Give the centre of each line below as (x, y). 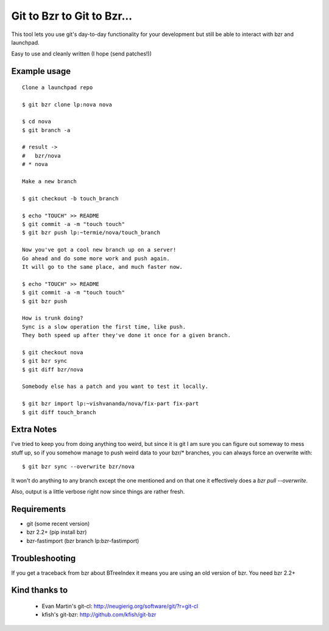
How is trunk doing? (53, 318)
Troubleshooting (44, 558)
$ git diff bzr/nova (53, 369)
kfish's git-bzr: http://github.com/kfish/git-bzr (99, 615)
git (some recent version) (58, 523)
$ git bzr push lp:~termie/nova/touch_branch (91, 233)
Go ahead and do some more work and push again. (96, 258)
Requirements (39, 509)
